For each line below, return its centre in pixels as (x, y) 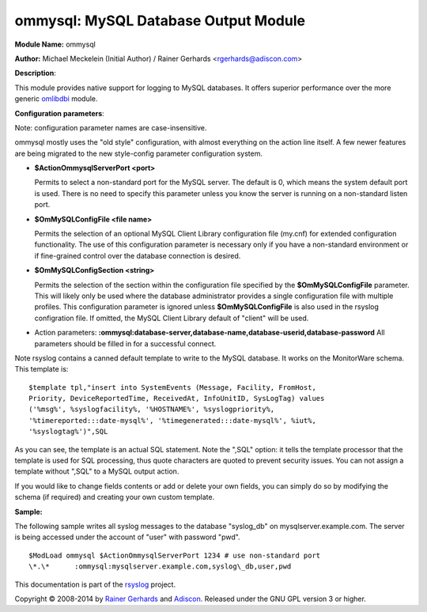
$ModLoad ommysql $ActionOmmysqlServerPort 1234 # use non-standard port (175, 555)
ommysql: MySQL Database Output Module (160, 21)
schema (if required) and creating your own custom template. (115, 497)
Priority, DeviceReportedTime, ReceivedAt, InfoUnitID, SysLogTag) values (177, 399)
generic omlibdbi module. (56, 99)
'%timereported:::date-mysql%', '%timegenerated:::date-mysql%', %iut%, (172, 420)
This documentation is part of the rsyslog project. (95, 584)
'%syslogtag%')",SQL (68, 432)
